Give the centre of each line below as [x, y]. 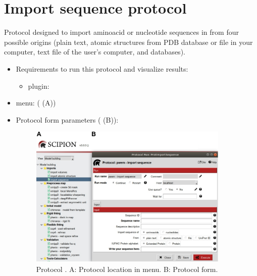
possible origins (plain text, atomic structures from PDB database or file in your [128, 42]
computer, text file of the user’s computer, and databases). [95, 52]
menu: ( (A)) [36, 103]
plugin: [39, 86]
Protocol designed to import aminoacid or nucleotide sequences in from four [121, 32]
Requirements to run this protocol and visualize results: [102, 68]
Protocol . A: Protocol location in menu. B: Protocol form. [127, 269]
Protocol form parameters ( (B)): [67, 119]
